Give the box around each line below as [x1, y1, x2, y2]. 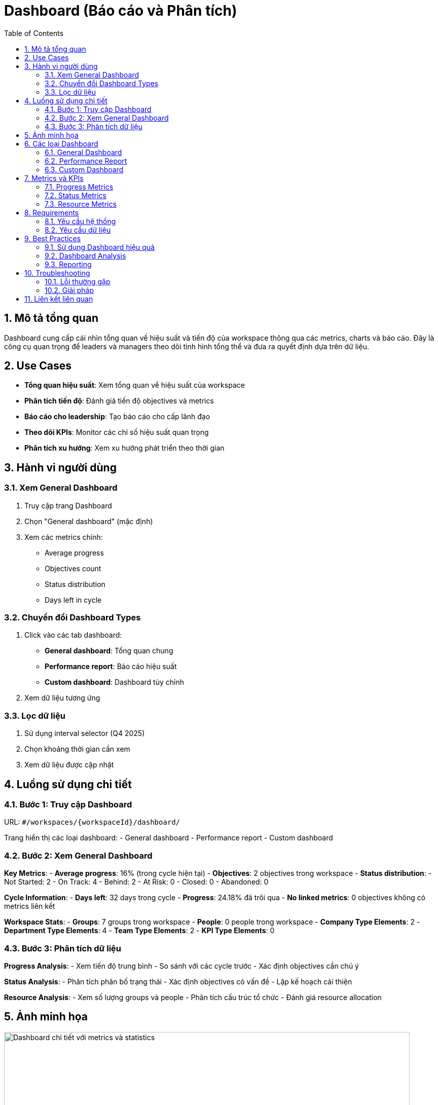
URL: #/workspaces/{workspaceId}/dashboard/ [4, 818, 180, 827]
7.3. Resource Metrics [45, 199, 117, 208]
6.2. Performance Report [45, 156, 127, 165]
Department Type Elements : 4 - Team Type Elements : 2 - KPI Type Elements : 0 [4, 926, 275, 935]
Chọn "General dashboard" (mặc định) [24, 517, 153, 526]
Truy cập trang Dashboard [24, 501, 112, 510]
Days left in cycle [45, 595, 102, 604]
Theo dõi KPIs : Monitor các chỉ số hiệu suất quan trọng [24, 428, 209, 437]
